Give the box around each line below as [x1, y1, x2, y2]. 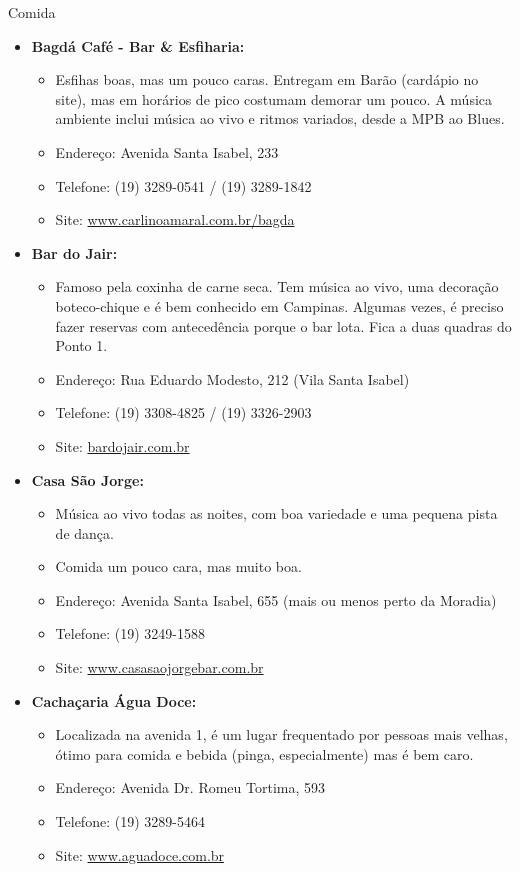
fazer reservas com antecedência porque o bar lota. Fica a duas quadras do [55, 315, 512, 336]
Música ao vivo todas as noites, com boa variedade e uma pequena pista [55, 503, 498, 524]
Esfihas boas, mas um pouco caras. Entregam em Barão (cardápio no [55, 69, 479, 90]
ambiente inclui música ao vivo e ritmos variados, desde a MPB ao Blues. [55, 108, 505, 129]
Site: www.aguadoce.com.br [55, 844, 225, 865]
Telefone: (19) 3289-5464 [55, 811, 205, 832]
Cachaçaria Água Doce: [31, 690, 197, 711]
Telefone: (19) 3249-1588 [55, 623, 205, 644]
